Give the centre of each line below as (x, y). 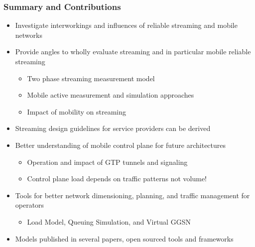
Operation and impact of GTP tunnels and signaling (107, 162)
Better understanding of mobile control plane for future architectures (121, 145)
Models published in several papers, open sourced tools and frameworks (124, 238)
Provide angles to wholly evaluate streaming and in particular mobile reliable (133, 52)
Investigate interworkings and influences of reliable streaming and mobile (126, 25)
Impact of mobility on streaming (77, 111)
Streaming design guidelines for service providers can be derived (113, 128)
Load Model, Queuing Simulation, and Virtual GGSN (109, 221)
